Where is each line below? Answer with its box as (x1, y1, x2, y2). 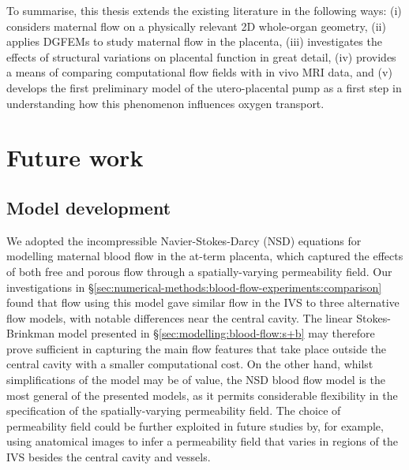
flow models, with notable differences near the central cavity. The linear (6, 309, 353, 326)
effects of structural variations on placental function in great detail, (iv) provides (6, 48, 396, 65)
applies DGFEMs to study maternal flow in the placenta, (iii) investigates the (6, 33, 382, 50)
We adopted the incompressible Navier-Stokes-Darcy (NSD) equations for (6, 232, 362, 248)
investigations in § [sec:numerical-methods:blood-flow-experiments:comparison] (6, 278, 382, 295)
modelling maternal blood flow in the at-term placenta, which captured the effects (6, 248, 403, 264)
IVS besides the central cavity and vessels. (6, 449, 211, 465)
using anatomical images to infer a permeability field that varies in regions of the (6, 433, 398, 449)
